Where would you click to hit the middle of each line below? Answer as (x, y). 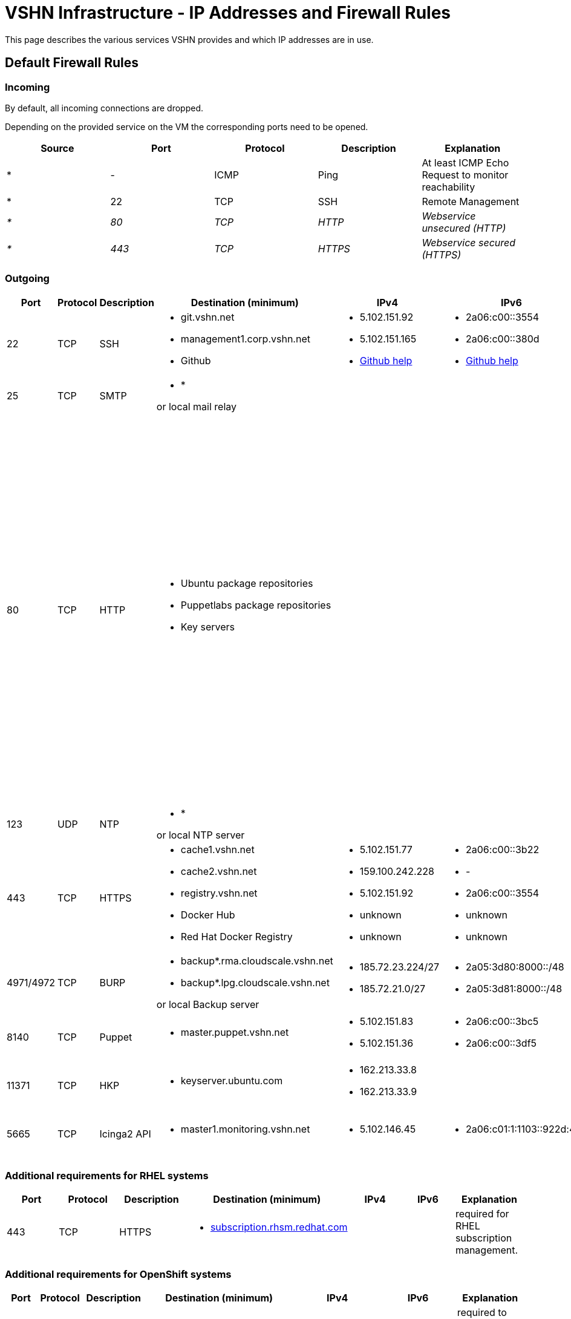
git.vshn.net (207, 317)
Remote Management (471, 201)
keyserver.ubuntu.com (232, 1080)
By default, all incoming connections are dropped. (104, 108)
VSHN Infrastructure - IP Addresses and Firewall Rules (228, 13)
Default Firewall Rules (72, 63)
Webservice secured (469, 242)
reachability (449, 187)
